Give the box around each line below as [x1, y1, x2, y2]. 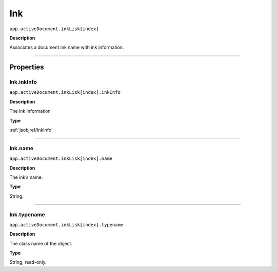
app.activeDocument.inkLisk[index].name [9, 156, 113, 161]
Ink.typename [9, 211, 46, 218]
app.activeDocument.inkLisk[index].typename [9, 222, 124, 227]
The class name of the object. [9, 240, 73, 246]
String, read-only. [9, 259, 47, 265]
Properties [9, 63, 44, 72]
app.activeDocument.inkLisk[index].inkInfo [9, 90, 121, 95]
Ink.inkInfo [9, 78, 37, 86]
